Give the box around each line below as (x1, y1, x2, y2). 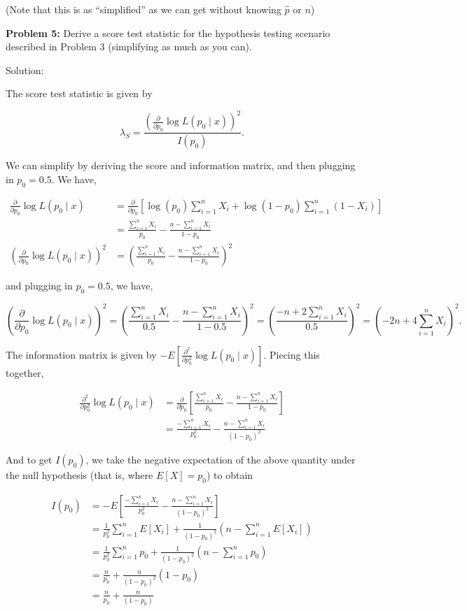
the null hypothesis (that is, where (6, 467, 153, 482)
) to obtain (206, 467, 253, 482)
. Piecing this (263, 347, 320, 361)
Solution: (6, 62, 44, 77)
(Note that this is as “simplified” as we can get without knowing (6, 2, 281, 16)
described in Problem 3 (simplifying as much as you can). (6, 39, 252, 54)
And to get (6, 452, 53, 466)
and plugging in (6, 278, 73, 293)
